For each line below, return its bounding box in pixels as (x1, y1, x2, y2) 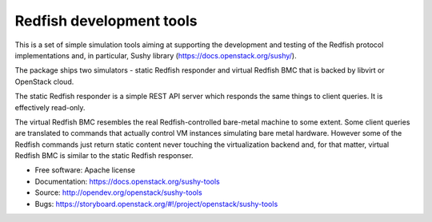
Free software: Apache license (34, 165, 136, 175)
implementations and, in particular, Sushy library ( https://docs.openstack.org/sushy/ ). (14, 50, 297, 60)
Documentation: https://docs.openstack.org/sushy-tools (34, 176, 220, 186)
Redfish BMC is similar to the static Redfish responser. (14, 151, 194, 161)
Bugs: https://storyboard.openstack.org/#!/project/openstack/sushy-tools (34, 199, 278, 208)
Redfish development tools (14, 12, 198, 30)
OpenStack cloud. (14, 77, 74, 86)
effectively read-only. (14, 102, 86, 112)
